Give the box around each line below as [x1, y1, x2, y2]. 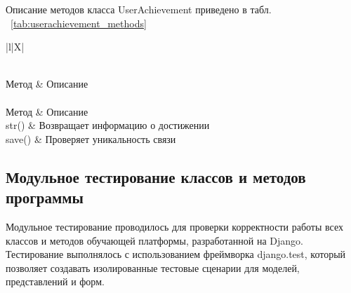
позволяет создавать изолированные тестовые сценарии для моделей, [6, 260, 300, 275]
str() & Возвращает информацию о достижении [6, 118, 210, 132]
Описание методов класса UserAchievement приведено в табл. [6, 2, 272, 16]
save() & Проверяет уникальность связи [6, 131, 176, 146]
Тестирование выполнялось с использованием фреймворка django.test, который [6, 247, 346, 261]
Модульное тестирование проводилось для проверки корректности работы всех [6, 219, 343, 233]
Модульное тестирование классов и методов [6, 165, 306, 187]
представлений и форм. [6, 274, 105, 289]
